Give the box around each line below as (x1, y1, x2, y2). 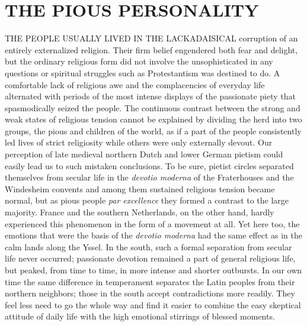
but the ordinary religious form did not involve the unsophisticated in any (5, 55, 273, 67)
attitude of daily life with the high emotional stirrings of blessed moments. (5, 310, 275, 322)
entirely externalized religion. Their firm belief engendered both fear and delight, (5, 43, 298, 56)
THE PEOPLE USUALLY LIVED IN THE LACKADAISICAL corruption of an (5, 32, 298, 44)
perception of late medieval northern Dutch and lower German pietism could (5, 148, 283, 160)
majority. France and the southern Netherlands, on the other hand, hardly (5, 206, 274, 218)
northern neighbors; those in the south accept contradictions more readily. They (5, 287, 295, 299)
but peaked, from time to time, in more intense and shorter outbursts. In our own (5, 264, 302, 276)
